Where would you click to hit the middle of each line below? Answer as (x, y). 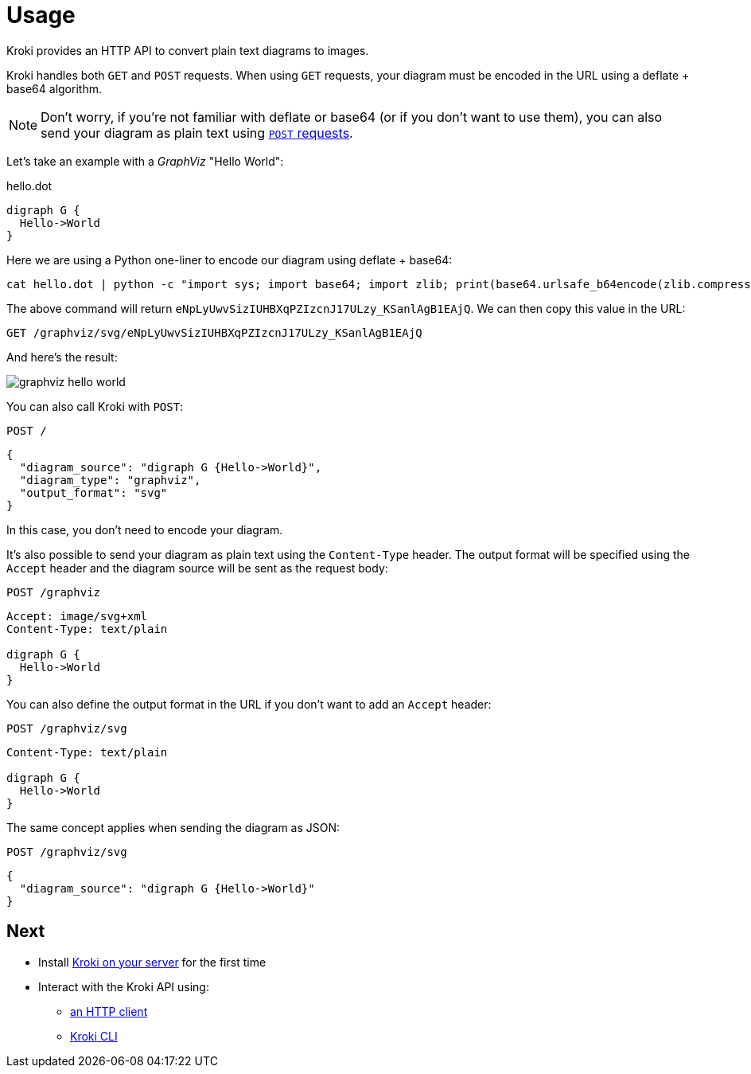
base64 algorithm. (54, 88)
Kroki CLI (94, 1036)
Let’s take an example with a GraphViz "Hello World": (145, 161)
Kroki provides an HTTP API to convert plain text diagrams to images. (188, 50)
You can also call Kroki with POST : (95, 406)
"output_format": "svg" (93, 492)
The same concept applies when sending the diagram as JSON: (173, 827)
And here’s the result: (62, 357)
